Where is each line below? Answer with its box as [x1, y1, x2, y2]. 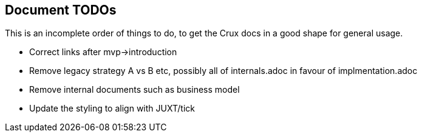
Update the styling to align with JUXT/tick [29, 103, 195, 114]
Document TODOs [5, 2, 117, 18]
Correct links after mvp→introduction [29, 47, 177, 58]
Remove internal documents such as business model [29, 84, 240, 95]
